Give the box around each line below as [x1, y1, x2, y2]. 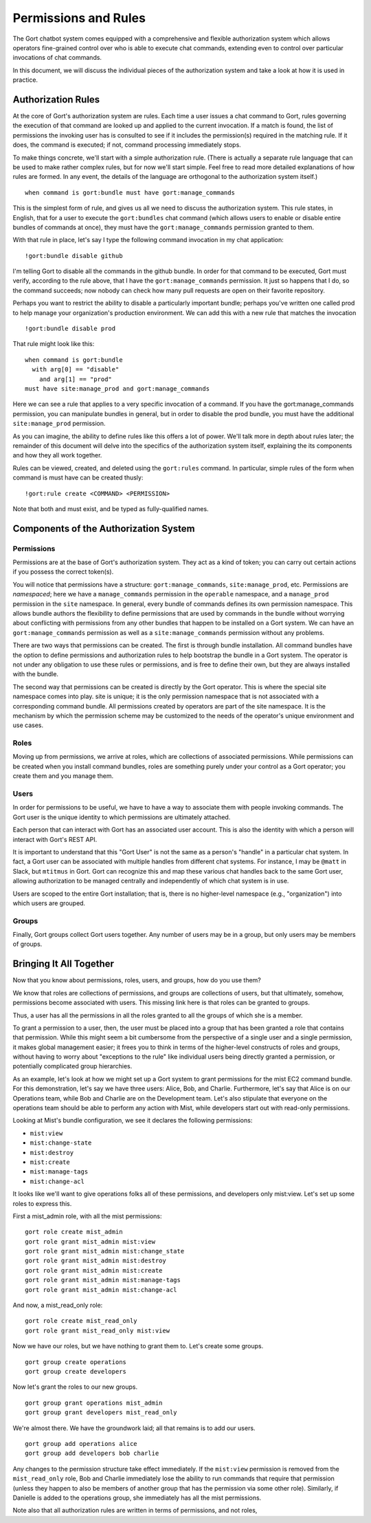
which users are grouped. [12, 898, 86, 907]
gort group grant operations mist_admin [25, 1398, 163, 1407]
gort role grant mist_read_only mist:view [25, 1326, 170, 1335]
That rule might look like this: [12, 340, 95, 348]
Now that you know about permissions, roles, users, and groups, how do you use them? [12, 976, 261, 984]
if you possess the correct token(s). [12, 568, 114, 576]
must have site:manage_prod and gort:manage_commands [25, 385, 210, 392]
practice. [12, 76, 38, 84]
